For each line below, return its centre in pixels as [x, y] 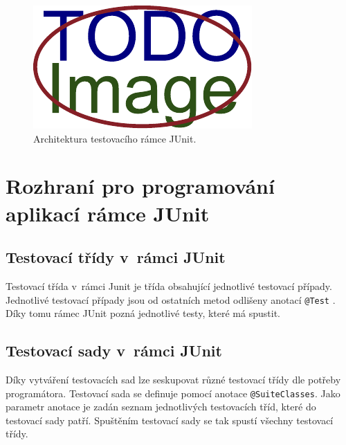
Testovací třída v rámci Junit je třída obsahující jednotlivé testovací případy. [169, 285]
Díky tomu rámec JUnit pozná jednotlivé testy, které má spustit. [143, 313]
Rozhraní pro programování [140, 186]
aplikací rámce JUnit [108, 213]
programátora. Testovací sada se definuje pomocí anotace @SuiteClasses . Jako [173, 393]
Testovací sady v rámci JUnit [114, 351]
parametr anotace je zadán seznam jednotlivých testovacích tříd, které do [161, 407]
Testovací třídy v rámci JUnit [116, 257]
